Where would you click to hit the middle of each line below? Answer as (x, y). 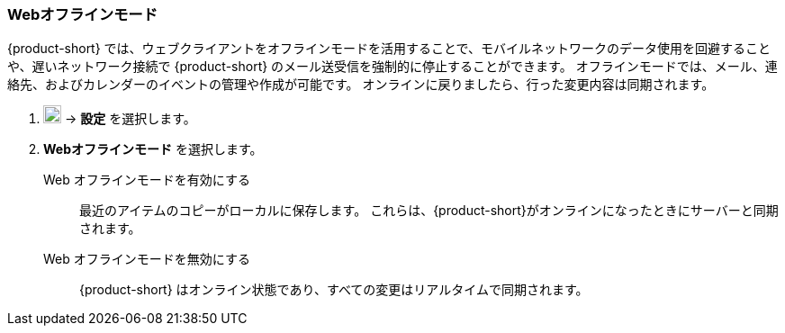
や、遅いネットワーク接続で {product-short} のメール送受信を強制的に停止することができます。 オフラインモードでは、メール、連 (392, 67)
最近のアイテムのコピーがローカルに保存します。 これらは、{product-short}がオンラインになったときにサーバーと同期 (429, 211)
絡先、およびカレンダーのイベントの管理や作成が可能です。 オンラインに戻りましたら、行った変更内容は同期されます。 (361, 85)
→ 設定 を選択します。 (130, 119)
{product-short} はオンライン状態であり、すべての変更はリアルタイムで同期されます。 (334, 290)
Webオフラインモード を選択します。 (153, 149)
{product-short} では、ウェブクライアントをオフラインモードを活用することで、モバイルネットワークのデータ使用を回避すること (389, 49)
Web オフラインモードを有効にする (147, 180)
